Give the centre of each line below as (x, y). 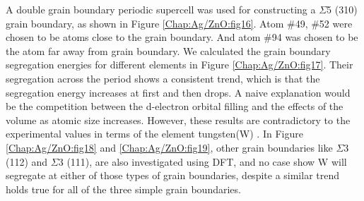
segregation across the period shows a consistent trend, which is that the (163, 78)
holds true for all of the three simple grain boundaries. (123, 189)
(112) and (27, 161)
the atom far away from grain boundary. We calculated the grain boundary (168, 50)
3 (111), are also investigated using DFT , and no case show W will (202, 161)
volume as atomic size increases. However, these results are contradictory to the (178, 120)
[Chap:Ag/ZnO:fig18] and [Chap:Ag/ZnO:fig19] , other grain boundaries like (169, 147)
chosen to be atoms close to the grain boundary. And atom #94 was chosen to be (182, 37)
